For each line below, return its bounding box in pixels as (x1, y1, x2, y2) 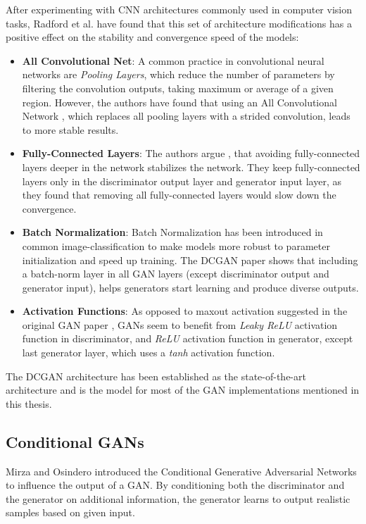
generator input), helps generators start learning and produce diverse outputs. (22, 280, 359, 294)
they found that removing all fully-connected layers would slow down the (22, 187, 336, 202)
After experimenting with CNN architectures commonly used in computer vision (6, 2, 352, 16)
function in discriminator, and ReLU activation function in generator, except (22, 331, 353, 346)
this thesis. (6, 396, 52, 411)
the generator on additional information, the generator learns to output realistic (6, 491, 351, 506)
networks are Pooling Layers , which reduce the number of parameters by (22, 67, 335, 82)
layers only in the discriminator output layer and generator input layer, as (22, 173, 342, 188)
